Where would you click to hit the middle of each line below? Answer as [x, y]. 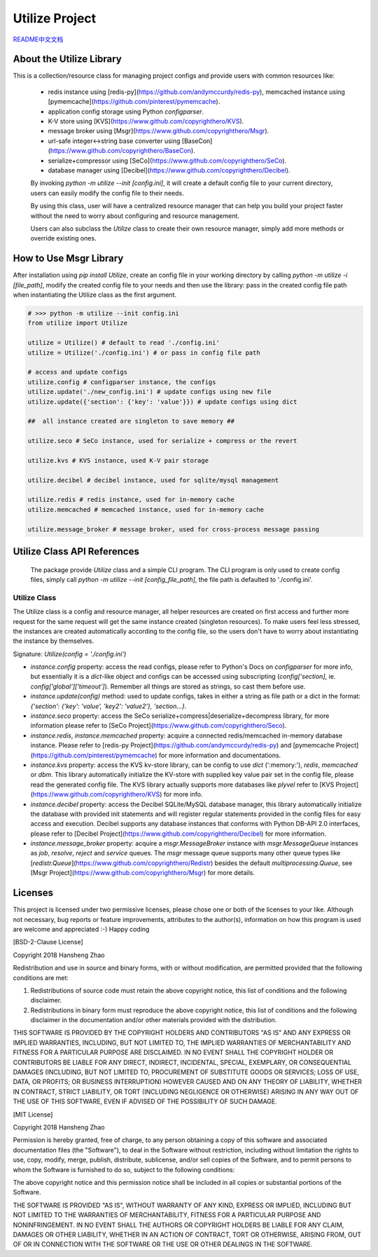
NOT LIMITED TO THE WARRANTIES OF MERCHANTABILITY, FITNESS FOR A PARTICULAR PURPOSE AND [167, 1215]
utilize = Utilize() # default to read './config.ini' [124, 343]
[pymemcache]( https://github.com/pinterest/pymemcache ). [134, 102]
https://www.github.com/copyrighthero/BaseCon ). [122, 151]
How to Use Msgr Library [68, 258]
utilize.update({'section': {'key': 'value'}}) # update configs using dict [162, 402]
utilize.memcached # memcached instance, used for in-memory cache [146, 509]
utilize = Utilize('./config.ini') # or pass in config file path [144, 353]
